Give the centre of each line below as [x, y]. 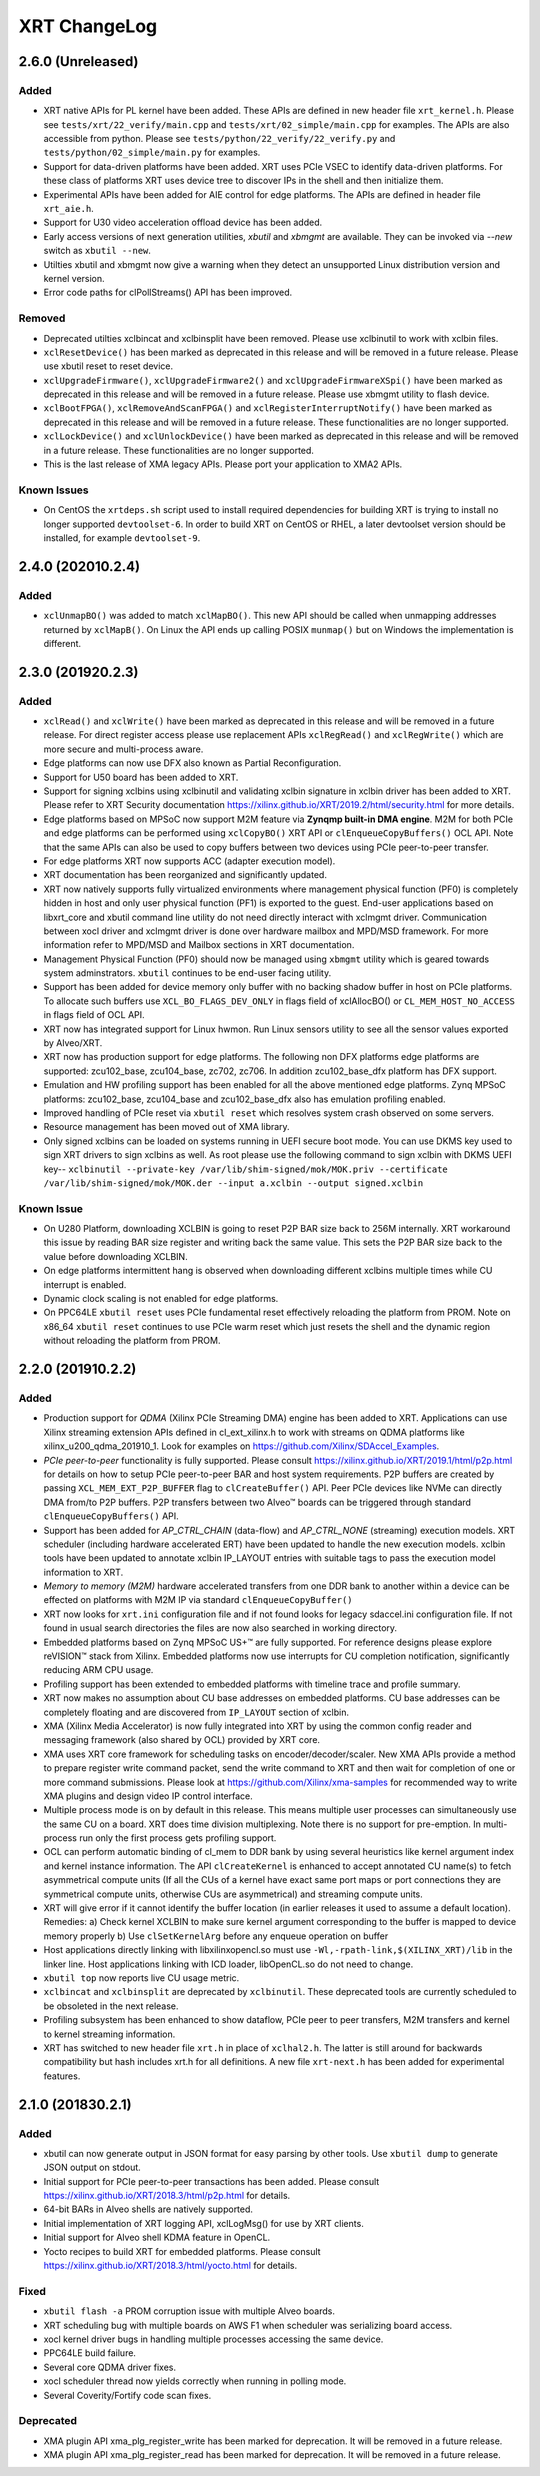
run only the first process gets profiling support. [177, 1838]
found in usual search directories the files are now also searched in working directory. [220, 1628]
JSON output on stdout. [92, 2167]
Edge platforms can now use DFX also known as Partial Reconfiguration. [192, 763]
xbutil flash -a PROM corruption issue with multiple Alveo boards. [189, 2311]
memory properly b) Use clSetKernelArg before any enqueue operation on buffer [216, 1936]
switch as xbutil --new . [97, 251]
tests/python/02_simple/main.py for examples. [152, 152]
